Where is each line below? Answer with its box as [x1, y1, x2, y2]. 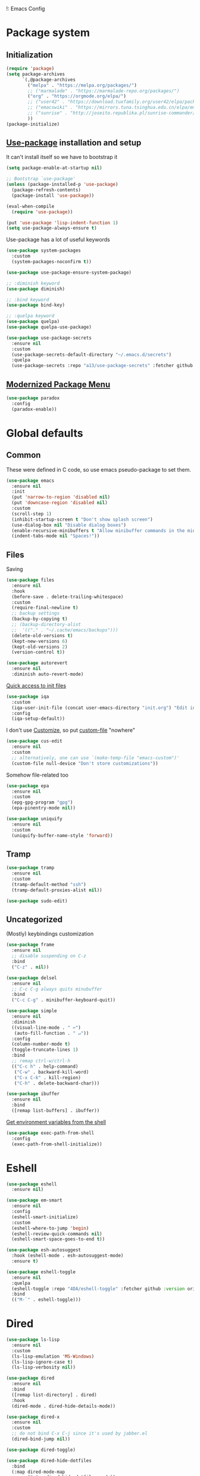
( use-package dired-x [6, 1414, 60, 1420]
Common [6, 450, 41, 460]
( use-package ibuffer [6, 1091, 60, 1097]
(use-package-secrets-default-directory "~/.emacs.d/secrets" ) [11, 352, 171, 357]
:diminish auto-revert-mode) [11, 671, 84, 677]
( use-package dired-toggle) [6, 1447, 76, 1453]
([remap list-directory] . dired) [11, 1392, 97, 1398]
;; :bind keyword [6, 297, 49, 302]
